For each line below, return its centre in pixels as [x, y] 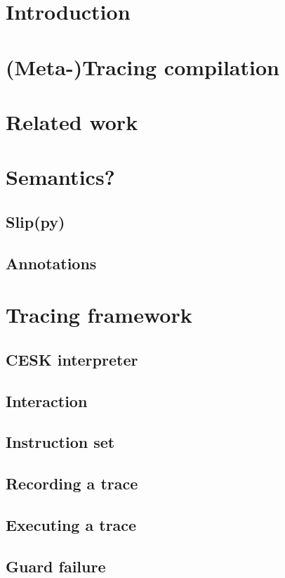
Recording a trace [72, 483]
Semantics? [60, 177]
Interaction [47, 400]
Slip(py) [35, 221]
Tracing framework [99, 315]
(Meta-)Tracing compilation [142, 66]
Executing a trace [71, 524]
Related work [72, 121]
